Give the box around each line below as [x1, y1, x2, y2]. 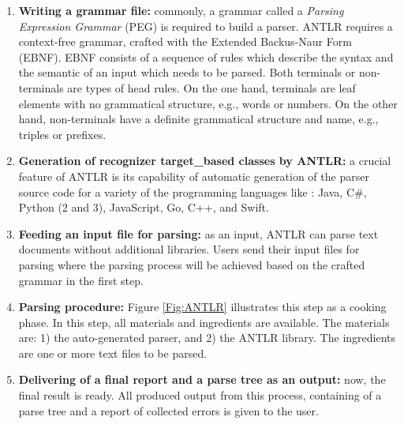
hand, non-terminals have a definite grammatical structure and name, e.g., [18, 111, 379, 127]
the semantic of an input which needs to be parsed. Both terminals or [18, 64, 356, 81]
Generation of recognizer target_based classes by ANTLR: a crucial [18, 152, 391, 169]
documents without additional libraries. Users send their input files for [18, 241, 360, 257]
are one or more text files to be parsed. [18, 344, 208, 361]
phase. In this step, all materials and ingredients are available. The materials [18, 313, 390, 330]
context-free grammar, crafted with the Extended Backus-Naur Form [18, 33, 352, 50]
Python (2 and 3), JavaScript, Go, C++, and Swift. [18, 199, 269, 216]
